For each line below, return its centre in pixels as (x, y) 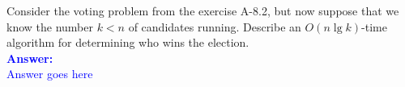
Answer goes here (50, 74)
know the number (50, 26)
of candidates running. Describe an (215, 26)
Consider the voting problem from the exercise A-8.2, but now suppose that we (203, 10)
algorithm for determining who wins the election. (128, 42)
